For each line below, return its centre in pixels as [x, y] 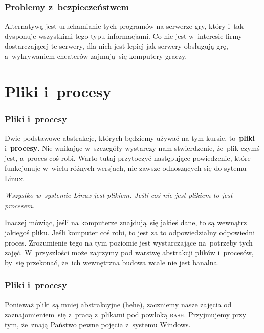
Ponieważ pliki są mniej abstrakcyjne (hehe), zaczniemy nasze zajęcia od [118, 304]
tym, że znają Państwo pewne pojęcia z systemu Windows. [98, 324]
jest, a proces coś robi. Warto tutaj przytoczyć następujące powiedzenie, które [128, 158]
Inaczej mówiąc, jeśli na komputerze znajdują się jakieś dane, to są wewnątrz [126, 222]
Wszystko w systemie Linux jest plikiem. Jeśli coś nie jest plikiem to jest [119, 195]
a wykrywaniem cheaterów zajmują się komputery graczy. [96, 56]
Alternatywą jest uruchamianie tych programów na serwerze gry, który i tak [124, 26]
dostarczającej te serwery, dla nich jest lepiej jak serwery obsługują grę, [116, 46]
